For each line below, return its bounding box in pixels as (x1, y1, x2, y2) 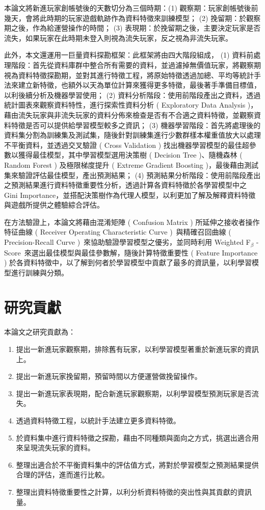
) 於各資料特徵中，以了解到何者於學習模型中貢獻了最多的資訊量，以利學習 (4, 257, 252, 268)
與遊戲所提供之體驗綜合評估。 (4, 199, 104, 210)
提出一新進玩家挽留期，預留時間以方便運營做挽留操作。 (16, 371, 202, 381)
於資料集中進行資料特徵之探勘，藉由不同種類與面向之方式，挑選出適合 (16, 432, 252, 443)
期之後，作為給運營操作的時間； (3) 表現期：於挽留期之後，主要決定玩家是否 (4, 22, 261, 33)
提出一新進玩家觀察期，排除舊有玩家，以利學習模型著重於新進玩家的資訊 (16, 344, 259, 354)
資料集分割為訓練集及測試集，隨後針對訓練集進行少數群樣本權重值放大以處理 (4, 130, 261, 140)
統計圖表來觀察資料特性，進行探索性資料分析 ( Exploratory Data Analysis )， (4, 99, 258, 110)
